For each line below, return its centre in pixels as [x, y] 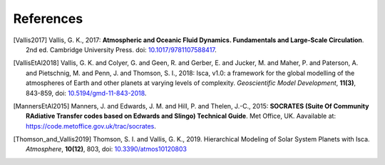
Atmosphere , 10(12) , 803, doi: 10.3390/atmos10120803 [106, 149]
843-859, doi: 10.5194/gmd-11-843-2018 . [86, 93]
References [48, 19]
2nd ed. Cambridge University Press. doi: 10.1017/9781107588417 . [121, 49]
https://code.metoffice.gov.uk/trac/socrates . [91, 126]
